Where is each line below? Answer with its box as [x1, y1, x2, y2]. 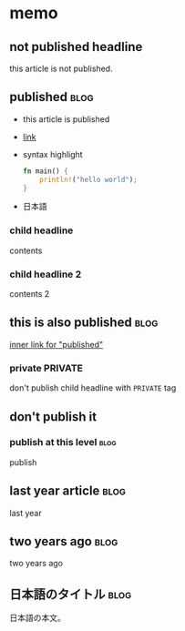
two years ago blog [9, 534, 118, 549]
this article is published [22, 113, 110, 125]
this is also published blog [9, 315, 159, 331]
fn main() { [22, 167, 68, 176]
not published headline [9, 39, 143, 55]
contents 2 [9, 289, 50, 300]
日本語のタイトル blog [9, 586, 132, 602]
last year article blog [9, 483, 126, 499]
